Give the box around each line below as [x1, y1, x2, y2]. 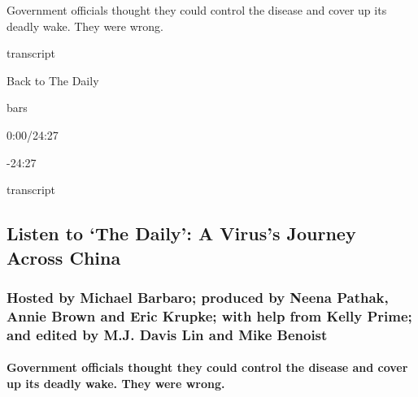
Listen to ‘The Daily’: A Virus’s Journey [7, 221, 356, 246]
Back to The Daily [7, 71, 99, 88]
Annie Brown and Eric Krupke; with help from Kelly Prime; [7, 305, 412, 326]
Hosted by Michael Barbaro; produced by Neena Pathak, [7, 287, 389, 307]
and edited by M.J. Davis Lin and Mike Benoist [7, 324, 328, 344]
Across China [7, 244, 121, 270]
